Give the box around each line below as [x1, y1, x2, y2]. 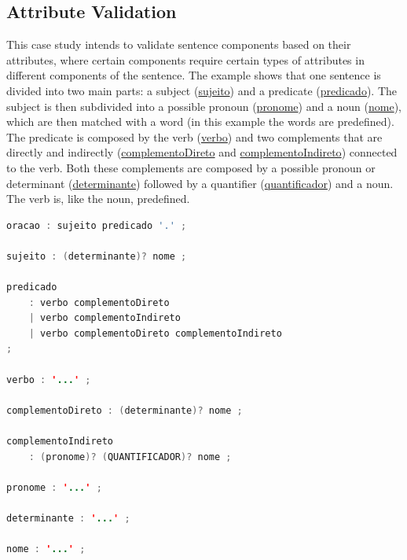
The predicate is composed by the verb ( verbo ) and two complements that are [6, 128, 383, 145]
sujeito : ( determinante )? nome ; [6, 250, 187, 262]
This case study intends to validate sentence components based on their [6, 36, 351, 53]
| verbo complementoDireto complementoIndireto [28, 327, 282, 339]
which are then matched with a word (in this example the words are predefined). [6, 113, 394, 130]
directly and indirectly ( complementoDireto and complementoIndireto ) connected [6, 144, 398, 160]
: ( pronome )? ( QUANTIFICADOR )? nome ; [28, 451, 232, 462]
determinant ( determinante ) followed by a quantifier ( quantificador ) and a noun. [6, 175, 394, 191]
